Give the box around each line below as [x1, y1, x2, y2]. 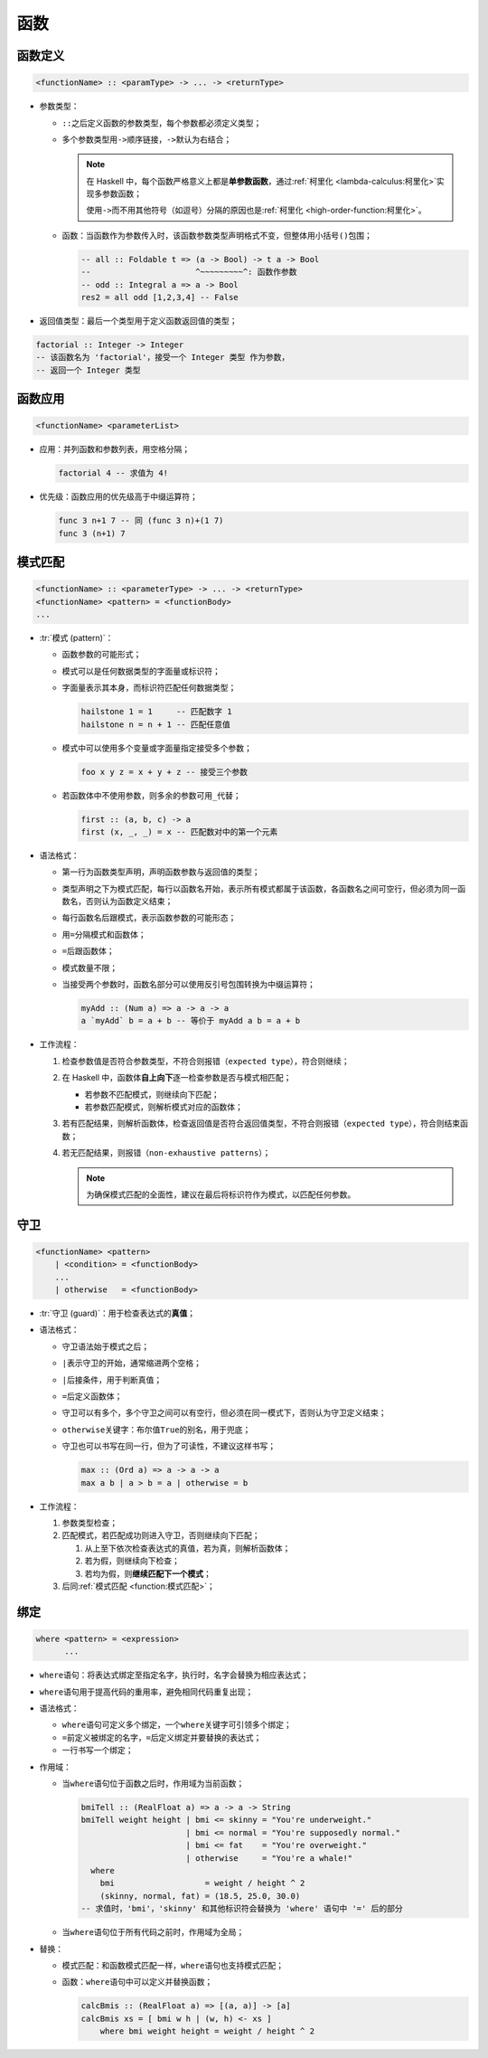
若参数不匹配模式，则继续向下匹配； [84, 1089, 220, 1100]
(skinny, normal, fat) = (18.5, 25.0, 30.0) [99, 1891, 301, 1901]
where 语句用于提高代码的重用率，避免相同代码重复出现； [39, 1686, 254, 1697]
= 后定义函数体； [61, 1391, 123, 1402]
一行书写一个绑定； [61, 1745, 134, 1756]
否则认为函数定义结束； [85, 896, 174, 907]
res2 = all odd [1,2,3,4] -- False [80, 292, 239, 303]
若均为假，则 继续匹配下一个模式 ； [84, 1568, 211, 1579]
